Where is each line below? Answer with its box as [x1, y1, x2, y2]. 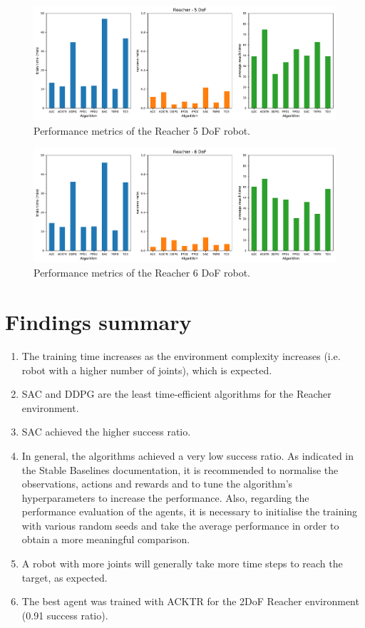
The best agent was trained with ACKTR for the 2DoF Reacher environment [21, 594, 359, 609]
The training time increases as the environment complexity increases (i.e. [21, 348, 341, 363]
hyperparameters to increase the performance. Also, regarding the [21, 490, 309, 505]
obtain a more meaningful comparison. [21, 532, 190, 547]
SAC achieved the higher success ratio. [21, 424, 191, 439]
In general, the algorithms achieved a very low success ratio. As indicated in [21, 448, 354, 463]
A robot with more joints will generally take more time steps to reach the [21, 556, 343, 571]
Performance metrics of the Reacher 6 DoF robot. [34, 265, 250, 280]
